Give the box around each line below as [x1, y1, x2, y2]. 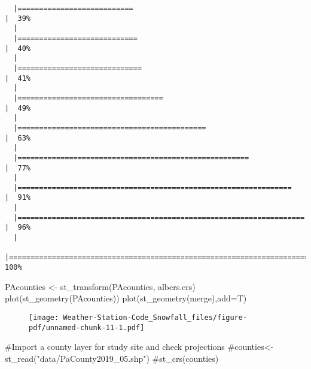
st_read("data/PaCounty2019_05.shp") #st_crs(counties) [5, 352, 219, 364]
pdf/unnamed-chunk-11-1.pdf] [29, 323, 145, 332]
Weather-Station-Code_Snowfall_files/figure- [63, 313, 248, 322]
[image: [29, 313, 59, 322]
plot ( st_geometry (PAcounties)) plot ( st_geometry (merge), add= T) [5, 292, 247, 304]
